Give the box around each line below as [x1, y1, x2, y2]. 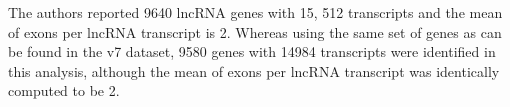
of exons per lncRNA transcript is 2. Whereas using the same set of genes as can [8, 21, 502, 42]
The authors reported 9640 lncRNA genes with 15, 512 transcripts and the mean [8, 2, 503, 22]
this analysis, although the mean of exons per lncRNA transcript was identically [8, 60, 500, 81]
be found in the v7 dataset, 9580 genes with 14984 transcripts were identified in [8, 41, 496, 62]
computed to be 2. [8, 80, 120, 101]
